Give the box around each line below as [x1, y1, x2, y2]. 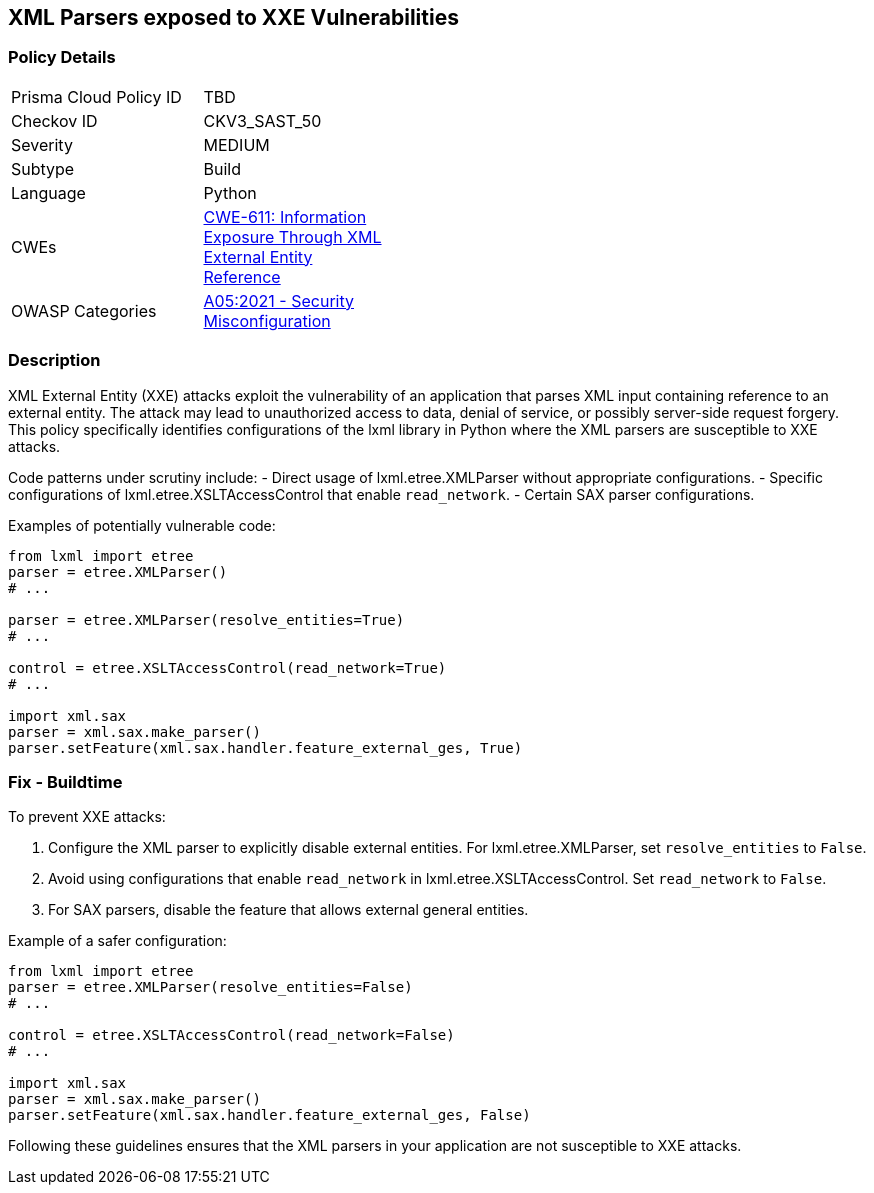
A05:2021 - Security [203, 290, 354, 311]
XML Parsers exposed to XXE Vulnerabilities [8, 5, 459, 30]
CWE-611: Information [203, 206, 367, 227]
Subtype [11, 158, 75, 179]
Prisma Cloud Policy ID [11, 86, 182, 107]
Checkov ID [11, 110, 98, 131]
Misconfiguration [203, 310, 331, 331]
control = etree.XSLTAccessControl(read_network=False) [8, 1027, 455, 1044]
